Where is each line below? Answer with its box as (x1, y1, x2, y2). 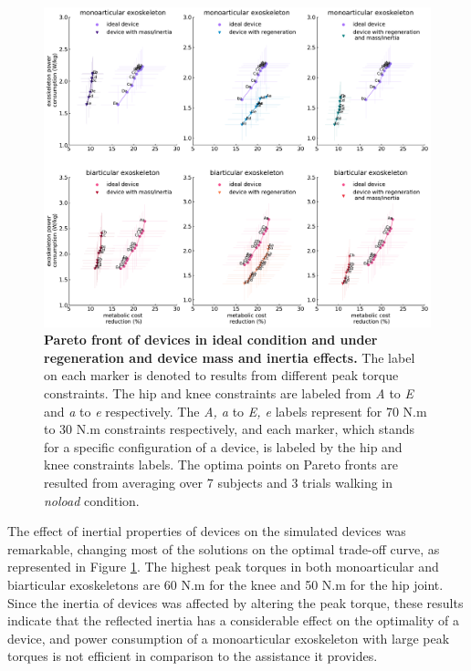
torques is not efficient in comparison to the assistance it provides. (7, 646, 378, 666)
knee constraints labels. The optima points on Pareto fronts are (44, 455, 399, 474)
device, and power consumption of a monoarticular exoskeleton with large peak (7, 628, 450, 647)
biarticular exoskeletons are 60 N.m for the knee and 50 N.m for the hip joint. (7, 575, 444, 594)
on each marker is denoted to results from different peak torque (44, 366, 399, 385)
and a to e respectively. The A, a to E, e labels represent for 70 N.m (44, 401, 427, 420)
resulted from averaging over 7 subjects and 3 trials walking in (44, 473, 393, 492)
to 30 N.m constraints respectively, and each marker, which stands (44, 419, 415, 439)
